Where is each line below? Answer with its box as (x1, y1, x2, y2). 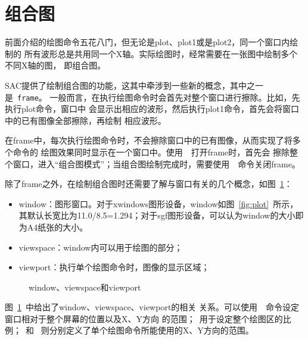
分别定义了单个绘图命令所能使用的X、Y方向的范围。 (49, 324, 254, 336)
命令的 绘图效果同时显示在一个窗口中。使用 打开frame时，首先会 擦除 (13, 145, 290, 158)
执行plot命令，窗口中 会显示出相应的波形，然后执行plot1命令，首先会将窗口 (5, 102, 299, 115)
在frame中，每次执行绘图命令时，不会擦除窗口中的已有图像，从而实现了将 (5, 134, 293, 146)
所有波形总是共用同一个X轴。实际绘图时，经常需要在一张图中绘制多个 (24, 47, 298, 60)
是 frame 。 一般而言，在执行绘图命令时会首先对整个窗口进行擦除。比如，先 (5, 91, 300, 103)
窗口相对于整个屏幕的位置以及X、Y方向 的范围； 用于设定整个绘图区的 (5, 312, 283, 325)
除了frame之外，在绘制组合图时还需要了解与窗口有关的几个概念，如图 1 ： (5, 177, 293, 190)
